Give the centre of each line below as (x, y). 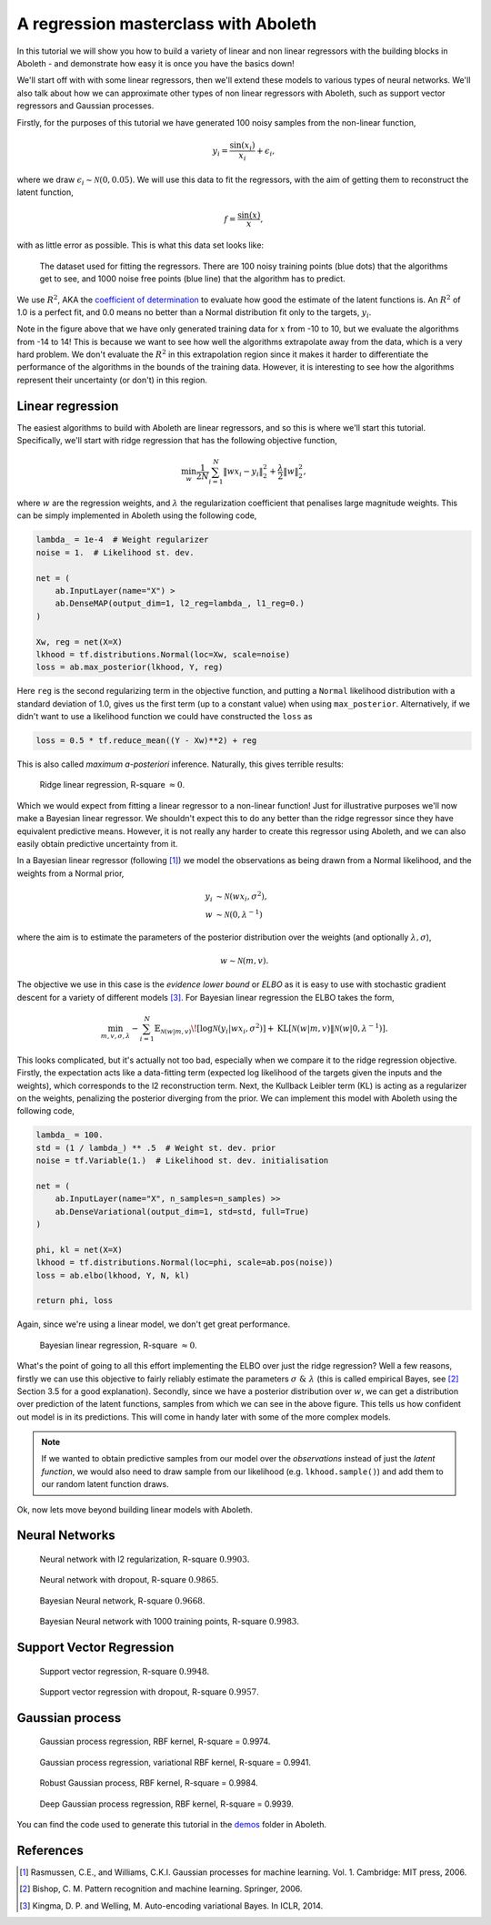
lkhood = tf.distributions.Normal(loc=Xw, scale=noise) (163, 654)
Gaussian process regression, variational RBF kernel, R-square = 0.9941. (175, 1762)
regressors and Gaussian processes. (85, 106)
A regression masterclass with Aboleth (167, 24)
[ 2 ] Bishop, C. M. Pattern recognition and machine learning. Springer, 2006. (161, 1889)
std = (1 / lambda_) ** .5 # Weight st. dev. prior (156, 1148)
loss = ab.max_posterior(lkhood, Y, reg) (130, 667)
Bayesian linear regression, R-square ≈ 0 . (118, 1345)
